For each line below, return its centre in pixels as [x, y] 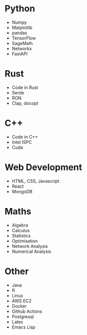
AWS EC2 [22, 301]
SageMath [22, 43]
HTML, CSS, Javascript [36, 181]
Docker [19, 306]
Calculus [21, 230]
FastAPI [20, 54]
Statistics [21, 236]
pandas [20, 33]
